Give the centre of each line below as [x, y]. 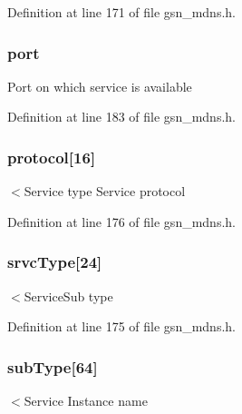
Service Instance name [86, 401]
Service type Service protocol [105, 191]
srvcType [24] [55, 262]
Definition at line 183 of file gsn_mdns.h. [121, 117]
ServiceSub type [68, 296]
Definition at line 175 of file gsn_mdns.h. [121, 326]
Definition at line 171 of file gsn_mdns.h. [121, 12]
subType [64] [53, 366]
